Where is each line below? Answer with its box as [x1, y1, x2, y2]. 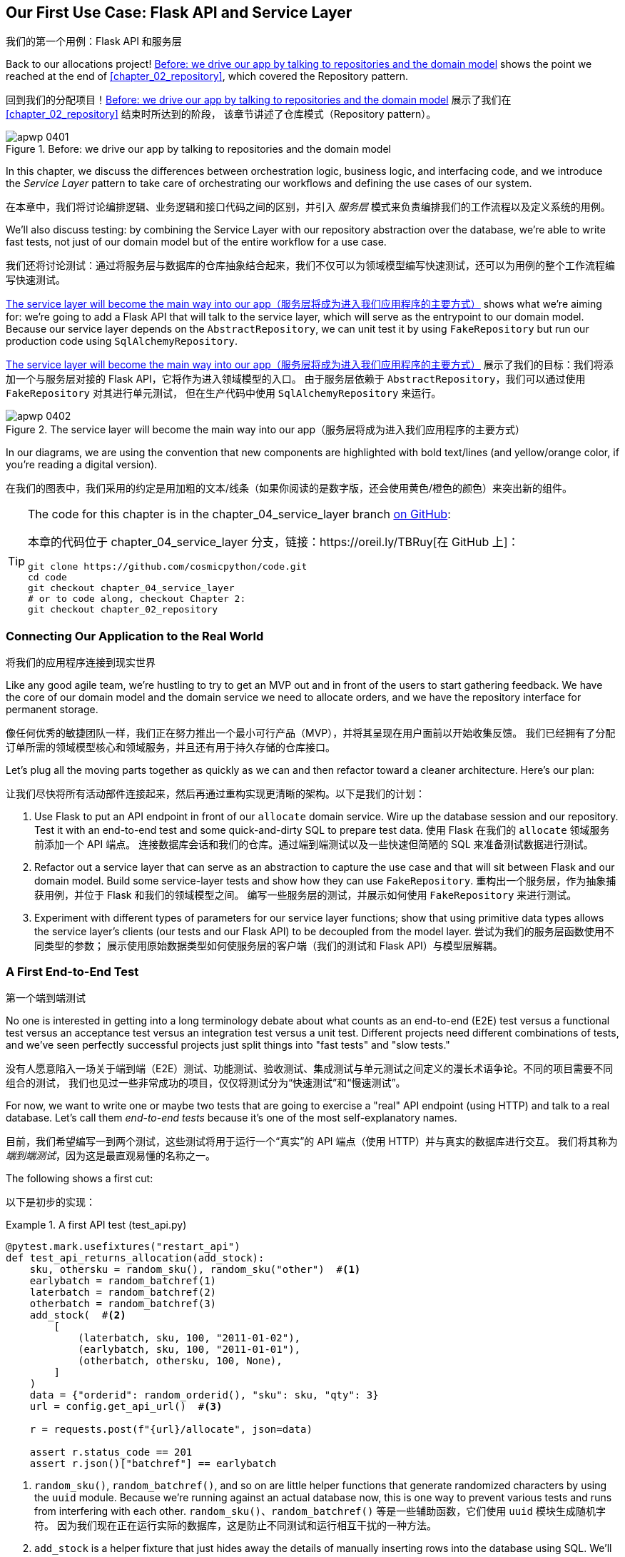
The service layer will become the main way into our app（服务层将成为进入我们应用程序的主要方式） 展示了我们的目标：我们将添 [6, 358, 614, 371]
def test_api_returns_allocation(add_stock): [6, 1251, 265, 1264]
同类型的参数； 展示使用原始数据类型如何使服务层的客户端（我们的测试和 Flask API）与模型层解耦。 [34, 939, 503, 952]
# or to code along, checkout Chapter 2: [28, 593, 246, 605]
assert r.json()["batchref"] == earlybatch [29, 1457, 277, 1469]
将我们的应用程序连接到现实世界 [6, 656, 156, 669]
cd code [28, 572, 67, 583]
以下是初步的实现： [6, 1195, 96, 1208]
